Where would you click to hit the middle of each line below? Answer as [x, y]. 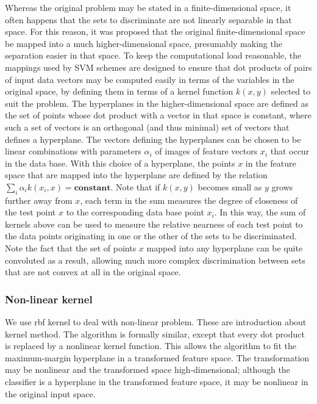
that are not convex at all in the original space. [93, 272]
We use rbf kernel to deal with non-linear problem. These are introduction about [156, 322]
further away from [39, 200]
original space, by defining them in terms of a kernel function [119, 91]
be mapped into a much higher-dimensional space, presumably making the [144, 43]
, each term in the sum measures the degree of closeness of [189, 200]
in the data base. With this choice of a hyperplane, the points [120, 163]
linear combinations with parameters [73, 151]
